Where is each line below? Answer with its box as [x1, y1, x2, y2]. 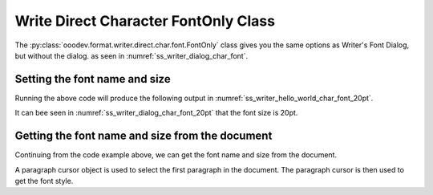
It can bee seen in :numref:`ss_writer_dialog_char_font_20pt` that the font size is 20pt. [14, 108, 298, 118]
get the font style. [14, 176, 74, 185]
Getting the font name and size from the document [14, 129, 273, 143]
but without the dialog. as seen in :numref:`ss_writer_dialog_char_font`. [14, 51, 249, 60]
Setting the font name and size [14, 72, 172, 86]
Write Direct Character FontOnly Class [14, 12, 276, 30]
